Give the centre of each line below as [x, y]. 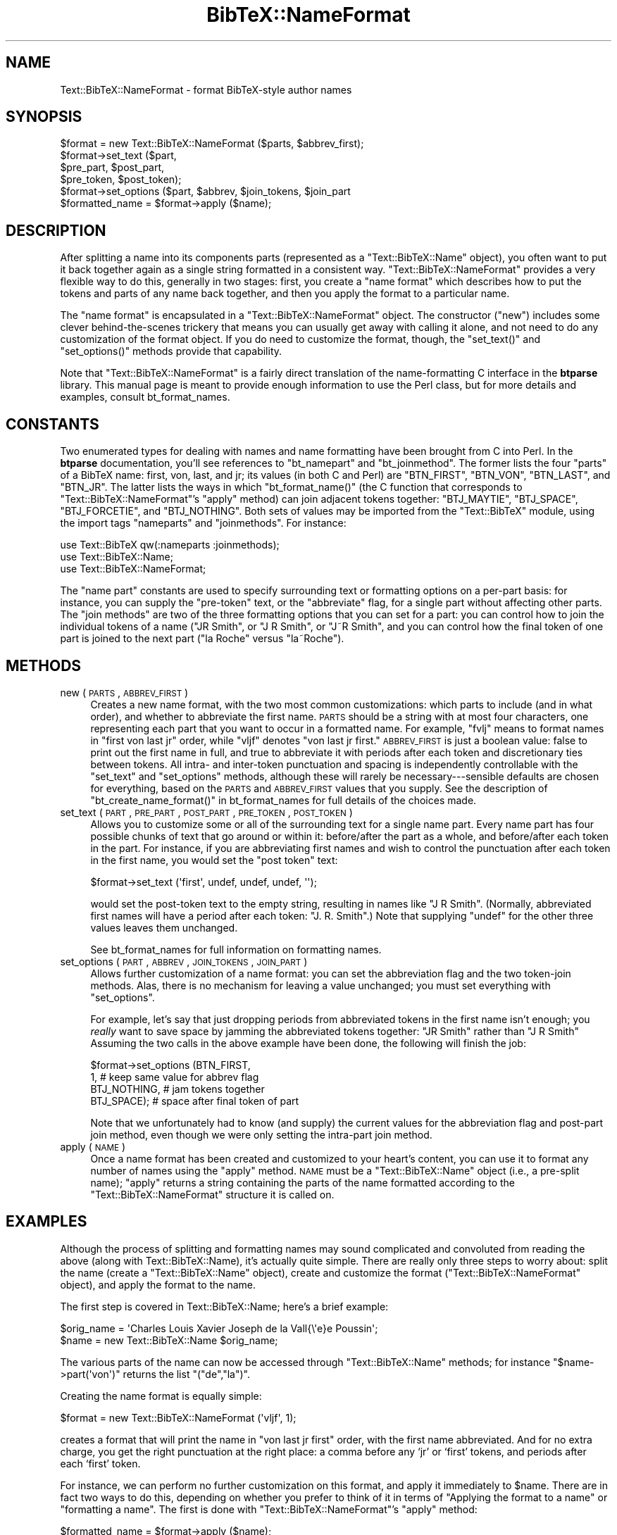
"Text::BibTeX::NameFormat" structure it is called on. [212, 1194]
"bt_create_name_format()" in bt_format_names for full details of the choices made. [283, 800]
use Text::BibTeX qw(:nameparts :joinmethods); [170, 545]
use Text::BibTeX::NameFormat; [133, 569]
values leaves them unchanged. [164, 927]
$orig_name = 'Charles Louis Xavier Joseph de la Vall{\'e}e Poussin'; [219, 1328]
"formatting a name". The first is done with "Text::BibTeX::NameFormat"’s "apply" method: [269, 1509]
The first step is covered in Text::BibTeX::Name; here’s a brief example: [224, 1306]
